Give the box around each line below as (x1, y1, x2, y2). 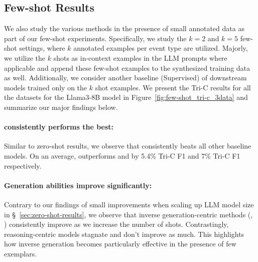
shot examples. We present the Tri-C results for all (95, 82, 251, 92)
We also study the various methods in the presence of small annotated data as (4, 23, 244, 34)
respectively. (4, 160, 42, 171)
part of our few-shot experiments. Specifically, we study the (4, 33, 187, 43)
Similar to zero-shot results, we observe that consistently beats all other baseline (4, 141, 251, 151)
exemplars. (4, 248, 37, 258)
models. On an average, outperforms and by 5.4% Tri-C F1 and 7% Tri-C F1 (4, 150, 240, 161)
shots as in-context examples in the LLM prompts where (53, 52, 227, 63)
